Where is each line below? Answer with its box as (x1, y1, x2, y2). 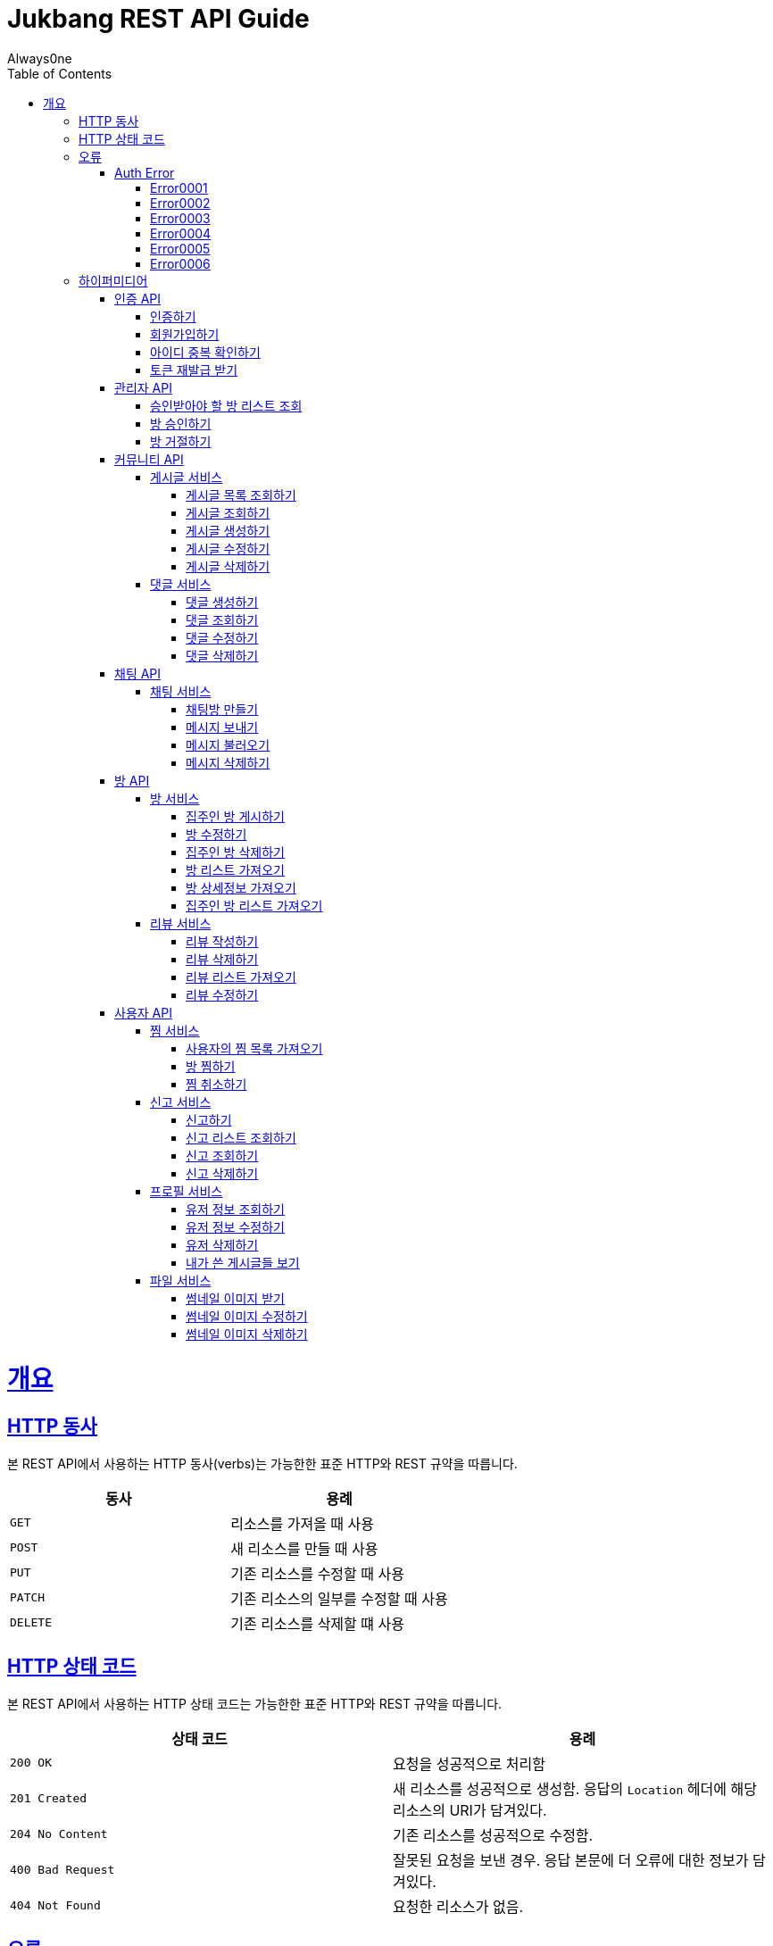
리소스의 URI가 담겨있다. (393, 1800, 547, 1819)
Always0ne (7, 50, 72, 66)
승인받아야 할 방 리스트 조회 (150, 397, 303, 413)
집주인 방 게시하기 (186, 808, 285, 824)
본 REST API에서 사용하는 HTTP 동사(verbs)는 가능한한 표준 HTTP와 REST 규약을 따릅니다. (7, 1455, 518, 1471)
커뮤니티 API (114, 451, 184, 467)
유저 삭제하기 (186, 1236, 259, 1252)
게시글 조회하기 (186, 504, 270, 520)
